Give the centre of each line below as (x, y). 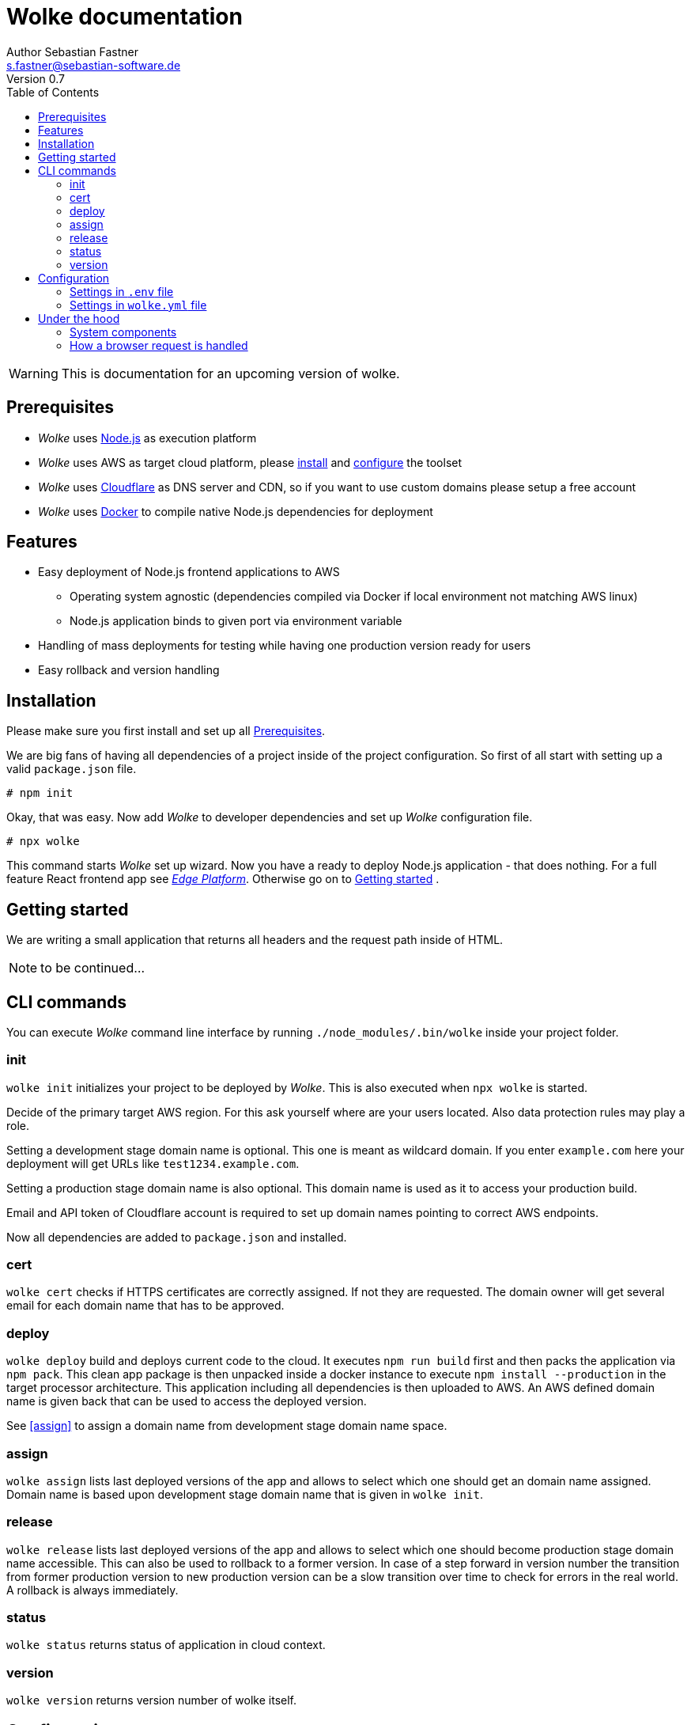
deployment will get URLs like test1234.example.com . (153, 1163)
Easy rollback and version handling (129, 670)
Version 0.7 (36, 78)
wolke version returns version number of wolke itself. (151, 1700)
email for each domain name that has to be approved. (145, 1306)
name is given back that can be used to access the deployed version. (187, 1401)
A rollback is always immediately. (93, 1590)
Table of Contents (53, 92)
